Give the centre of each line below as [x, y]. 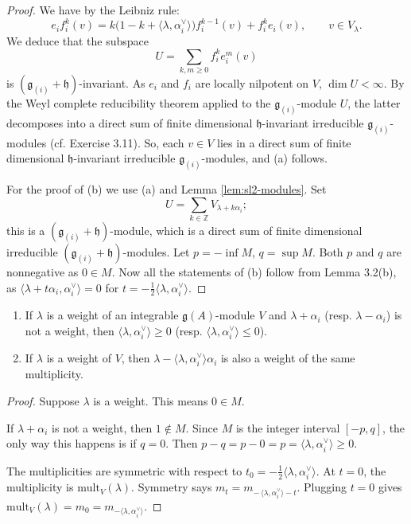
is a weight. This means [151, 401]
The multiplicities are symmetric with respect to [124, 470]
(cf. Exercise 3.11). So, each [117, 142]
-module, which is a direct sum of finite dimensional [236, 231]
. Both [328, 252]
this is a [26, 231]
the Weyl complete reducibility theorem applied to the [139, 102]
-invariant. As [112, 82]
